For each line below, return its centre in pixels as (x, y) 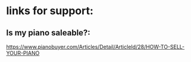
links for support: (50, 11)
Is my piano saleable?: (48, 33)
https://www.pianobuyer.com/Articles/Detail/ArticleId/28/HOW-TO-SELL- (95, 47)
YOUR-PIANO (23, 53)
